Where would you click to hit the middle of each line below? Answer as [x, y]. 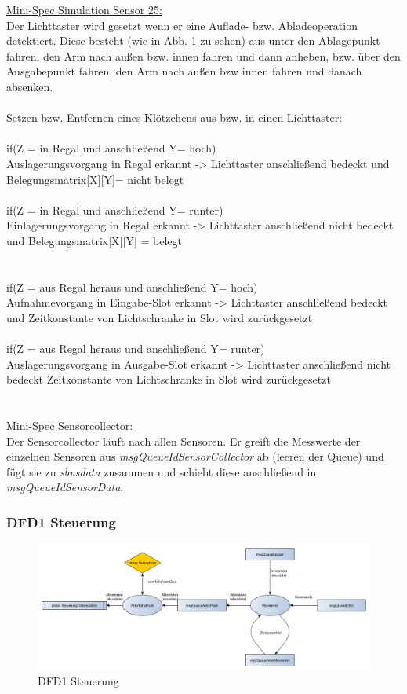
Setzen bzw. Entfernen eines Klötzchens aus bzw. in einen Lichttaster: [174, 118]
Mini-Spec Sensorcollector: [70, 426]
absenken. [30, 86]
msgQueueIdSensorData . [65, 487]
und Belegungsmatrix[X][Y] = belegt [94, 240]
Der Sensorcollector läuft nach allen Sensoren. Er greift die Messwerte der [184, 441]
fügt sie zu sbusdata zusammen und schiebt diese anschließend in [162, 471]
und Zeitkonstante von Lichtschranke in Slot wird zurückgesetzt [160, 317]
